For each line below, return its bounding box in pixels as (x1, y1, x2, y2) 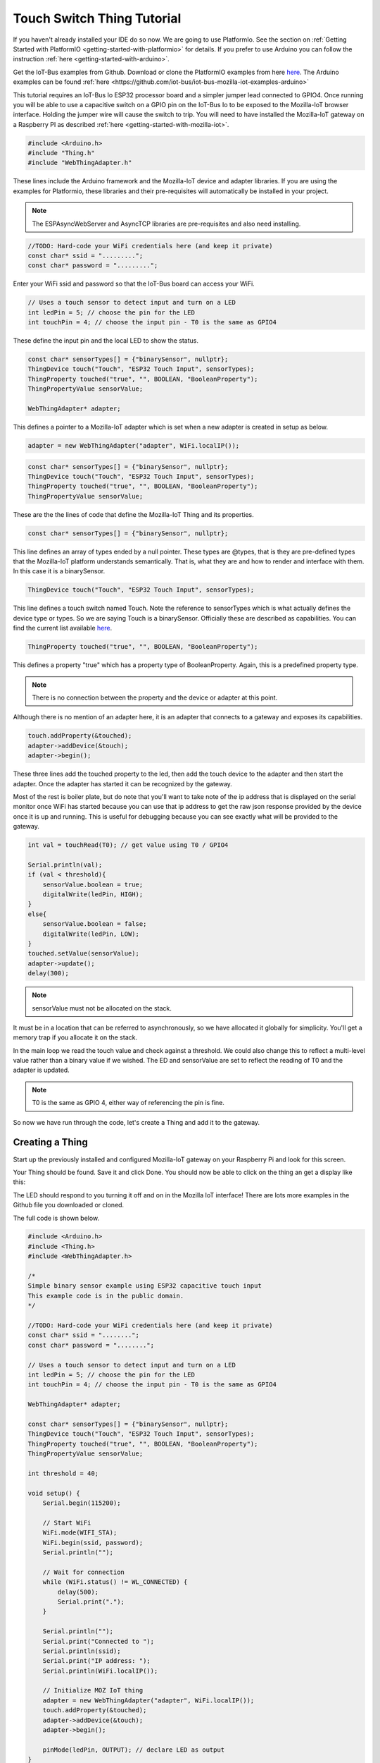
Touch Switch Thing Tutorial (13, 11, 182, 26)
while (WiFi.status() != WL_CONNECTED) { (42, 1578, 188, 1586)
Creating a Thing (13, 1136, 88, 1149)
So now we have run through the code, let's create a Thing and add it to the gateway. (13, 1118, 260, 1126)
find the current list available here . (13, 624, 113, 633)
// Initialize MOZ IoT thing (42, 1686, 144, 1695)
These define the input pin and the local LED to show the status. (13, 336, 199, 345)
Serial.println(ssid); (42, 1647, 121, 1655)
